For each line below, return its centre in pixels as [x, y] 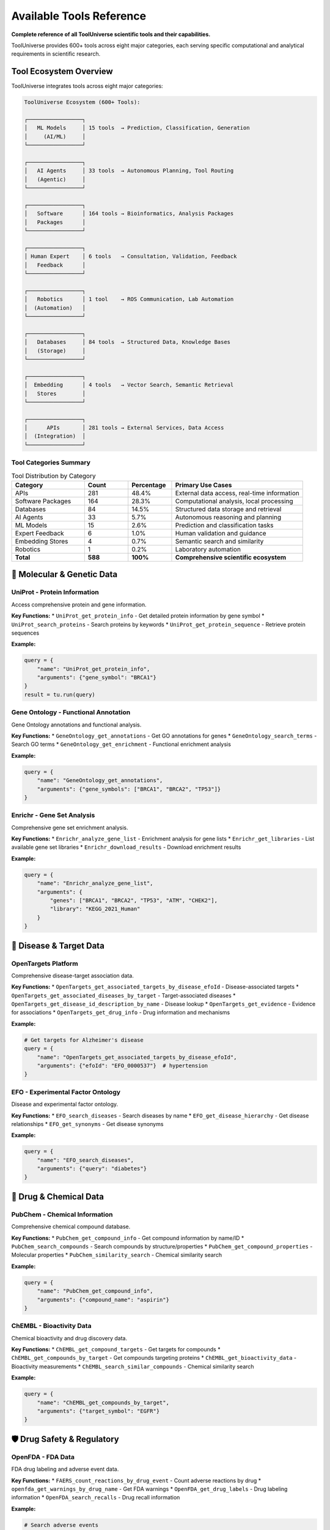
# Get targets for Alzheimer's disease [84, 1040]
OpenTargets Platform [45, 963]
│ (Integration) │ [55, 436]
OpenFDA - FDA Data [43, 1457]
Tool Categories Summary [51, 463]
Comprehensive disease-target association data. [72, 976]
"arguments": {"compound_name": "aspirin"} [103, 1300]
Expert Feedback [39, 533]
